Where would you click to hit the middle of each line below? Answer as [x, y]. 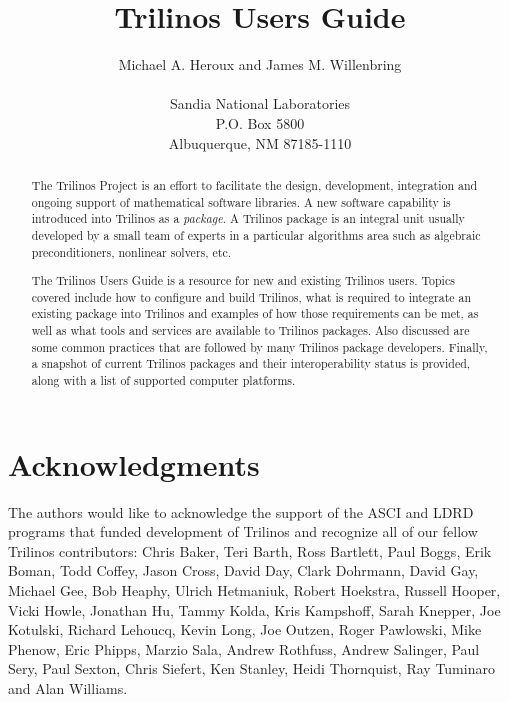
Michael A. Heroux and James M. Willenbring [260, 64]
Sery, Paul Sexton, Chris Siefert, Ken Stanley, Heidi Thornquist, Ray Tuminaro [251, 668]
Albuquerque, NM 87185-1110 [260, 142]
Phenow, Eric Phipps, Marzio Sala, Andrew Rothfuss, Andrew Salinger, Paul [244, 648]
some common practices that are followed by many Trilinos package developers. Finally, [259, 346]
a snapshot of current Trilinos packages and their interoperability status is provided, [251, 363]
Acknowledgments [134, 463]
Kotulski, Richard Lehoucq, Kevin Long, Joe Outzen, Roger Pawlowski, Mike [245, 629]
